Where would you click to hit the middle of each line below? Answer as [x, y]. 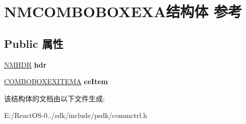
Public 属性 [34, 43]
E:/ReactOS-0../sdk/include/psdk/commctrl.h [76, 115]
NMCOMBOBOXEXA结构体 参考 [123, 11]
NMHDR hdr [25, 64]
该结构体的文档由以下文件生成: [54, 98]
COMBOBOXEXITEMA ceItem [56, 81]
